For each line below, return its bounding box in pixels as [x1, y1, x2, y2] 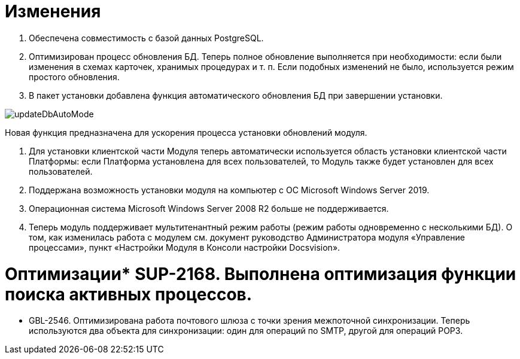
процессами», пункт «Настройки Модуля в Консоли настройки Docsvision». [29, 242, 340, 252]
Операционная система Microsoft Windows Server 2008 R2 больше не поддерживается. [29, 203, 389, 214]
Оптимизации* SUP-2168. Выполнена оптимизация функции [5, 263, 516, 284]
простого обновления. [29, 71, 120, 82]
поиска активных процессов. [5, 284, 253, 305]
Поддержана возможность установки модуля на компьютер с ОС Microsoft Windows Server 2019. [29, 184, 430, 195]
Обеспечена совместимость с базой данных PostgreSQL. [29, 32, 264, 43]
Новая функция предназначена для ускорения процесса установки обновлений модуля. [5, 127, 367, 138]
